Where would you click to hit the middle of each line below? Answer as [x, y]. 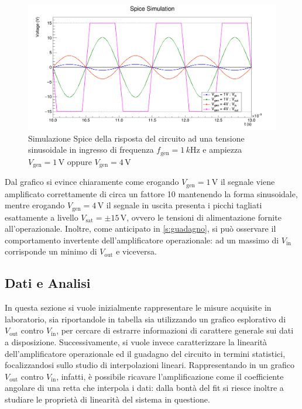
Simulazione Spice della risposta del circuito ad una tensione [136, 138]
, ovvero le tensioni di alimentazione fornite [204, 217]
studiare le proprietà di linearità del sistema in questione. [107, 399]
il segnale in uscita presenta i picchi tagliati [184, 205]
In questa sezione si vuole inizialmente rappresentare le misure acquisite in [138, 307]
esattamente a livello [42, 217]
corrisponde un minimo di [51, 251]
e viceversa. [136, 251]
